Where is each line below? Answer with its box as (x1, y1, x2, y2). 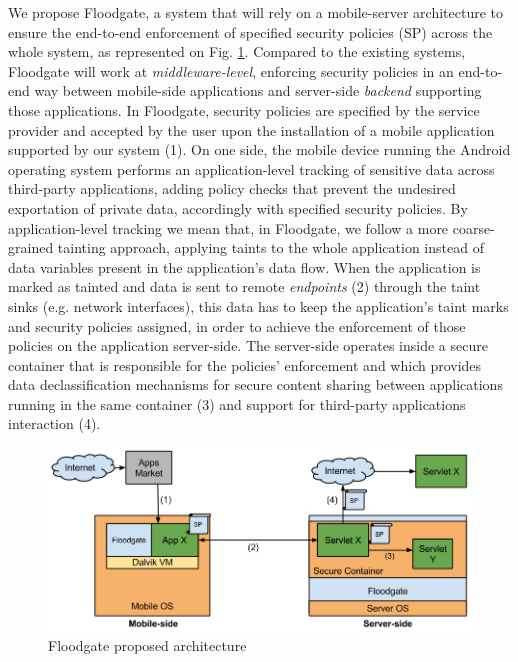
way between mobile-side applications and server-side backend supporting (34, 80, 482, 101)
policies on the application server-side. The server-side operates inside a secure (8, 335, 488, 356)
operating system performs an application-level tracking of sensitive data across (8, 158, 495, 179)
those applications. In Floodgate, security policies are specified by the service (8, 99, 480, 120)
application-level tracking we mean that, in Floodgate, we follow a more (8, 217, 449, 238)
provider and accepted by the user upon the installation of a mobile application (8, 119, 495, 140)
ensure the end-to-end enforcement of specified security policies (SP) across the (8, 21, 493, 42)
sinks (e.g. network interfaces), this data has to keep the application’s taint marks (8, 295, 509, 316)
